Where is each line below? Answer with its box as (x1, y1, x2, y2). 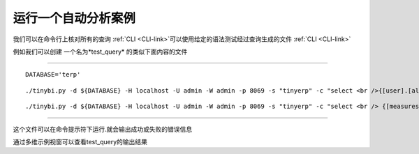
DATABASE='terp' (25, 70, 81, 79)
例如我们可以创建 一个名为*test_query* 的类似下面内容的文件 (13, 47, 188, 56)
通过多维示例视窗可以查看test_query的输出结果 (13, 137, 148, 146)
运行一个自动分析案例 (13, 10, 136, 26)
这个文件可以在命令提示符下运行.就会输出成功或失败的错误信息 (13, 125, 193, 133)
